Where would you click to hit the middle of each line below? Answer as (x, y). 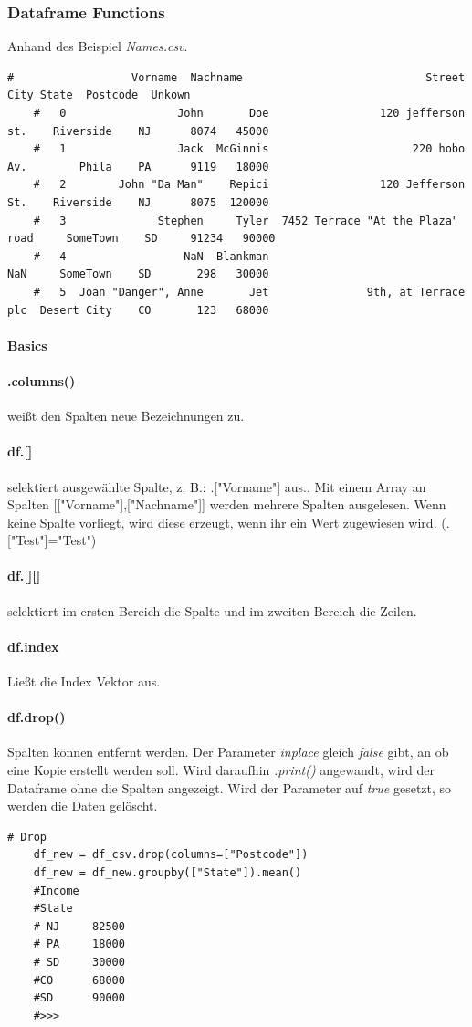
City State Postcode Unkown (99, 95)
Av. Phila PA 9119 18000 (138, 167)
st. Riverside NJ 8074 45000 (138, 131)
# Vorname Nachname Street (236, 77)
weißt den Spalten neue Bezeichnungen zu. (126, 416)
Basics (27, 345)
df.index (33, 646)
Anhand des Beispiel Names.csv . (98, 46)
